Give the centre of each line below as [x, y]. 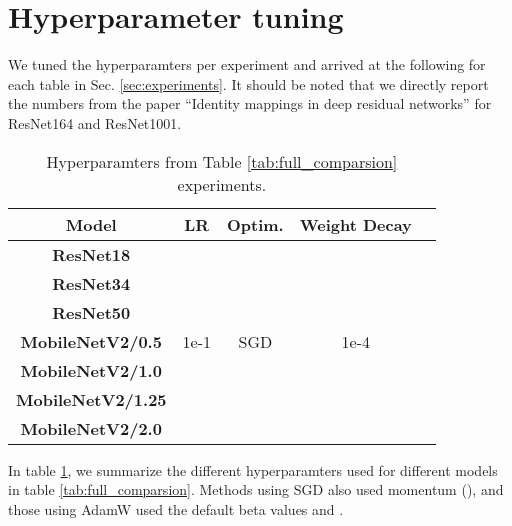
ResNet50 [91, 312]
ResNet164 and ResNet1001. [95, 122]
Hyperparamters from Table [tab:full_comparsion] [222, 161]
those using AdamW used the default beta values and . [176, 508]
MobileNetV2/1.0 [91, 370]
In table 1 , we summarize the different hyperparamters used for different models [253, 469]
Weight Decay [355, 224]
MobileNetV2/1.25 [91, 399]
